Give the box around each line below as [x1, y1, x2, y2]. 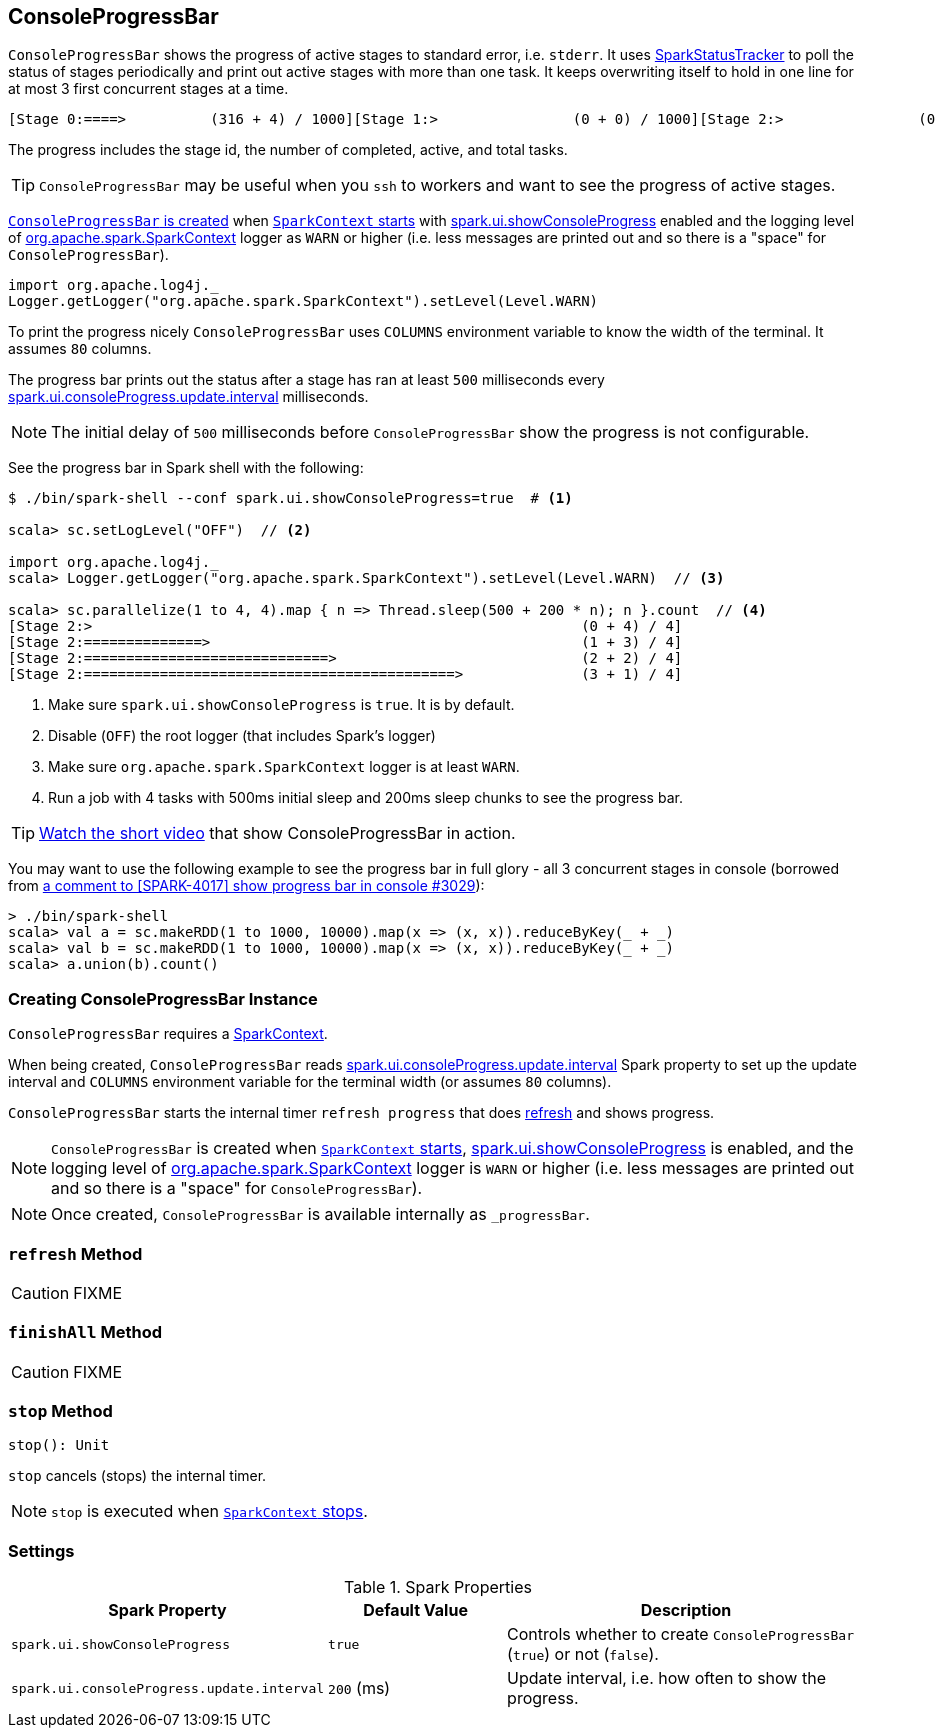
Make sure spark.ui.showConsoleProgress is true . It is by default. [48, 696, 515, 714]
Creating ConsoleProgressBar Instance [8, 988, 318, 1009]
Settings [8, 1540, 75, 1561]
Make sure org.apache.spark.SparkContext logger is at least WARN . [48, 758, 520, 776]
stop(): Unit [8, 1437, 110, 1454]
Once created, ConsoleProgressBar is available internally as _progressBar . [51, 1204, 590, 1225]
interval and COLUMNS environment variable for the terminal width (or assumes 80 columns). [8, 1073, 612, 1091]
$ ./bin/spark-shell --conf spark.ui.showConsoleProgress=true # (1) [8, 490, 573, 507]
